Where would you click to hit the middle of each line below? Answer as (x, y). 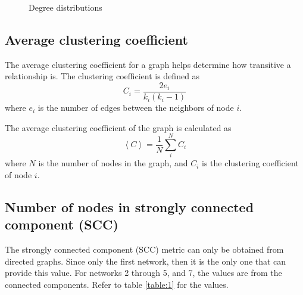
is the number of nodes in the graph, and (113, 163)
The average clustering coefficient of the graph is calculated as (118, 127)
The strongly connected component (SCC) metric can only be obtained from (144, 249)
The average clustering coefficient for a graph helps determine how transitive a (148, 64)
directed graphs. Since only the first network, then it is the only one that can (146, 261)
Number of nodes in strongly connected (129, 206)
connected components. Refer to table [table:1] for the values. (117, 284)
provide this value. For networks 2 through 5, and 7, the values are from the (143, 273)
